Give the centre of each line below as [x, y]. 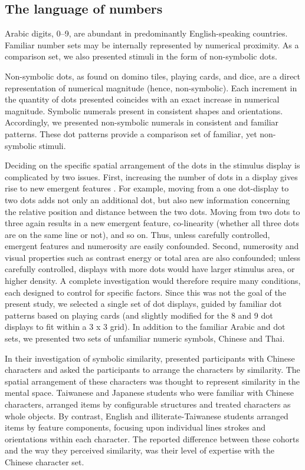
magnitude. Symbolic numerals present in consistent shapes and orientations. [144, 110]
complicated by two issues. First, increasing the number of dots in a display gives [151, 176]
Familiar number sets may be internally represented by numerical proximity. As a [152, 44]
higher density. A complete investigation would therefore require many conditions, [153, 281]
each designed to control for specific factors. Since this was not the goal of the [145, 292]
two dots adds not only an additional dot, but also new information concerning [147, 199]
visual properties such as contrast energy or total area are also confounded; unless [152, 257]
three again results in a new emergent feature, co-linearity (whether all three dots [152, 223]
